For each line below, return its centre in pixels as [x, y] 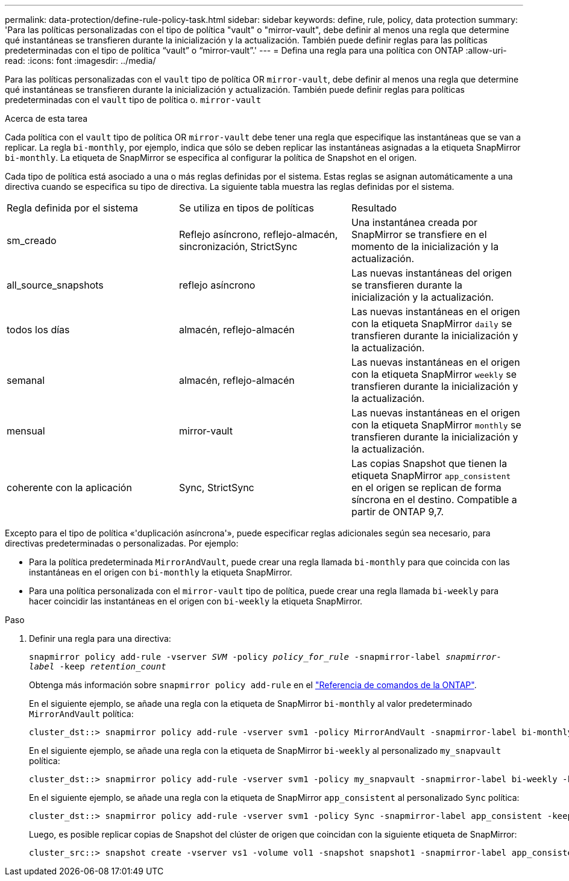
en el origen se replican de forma [426, 488]
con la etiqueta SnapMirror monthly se [436, 425]
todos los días [38, 330]
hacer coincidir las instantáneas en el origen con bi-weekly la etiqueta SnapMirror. [196, 601]
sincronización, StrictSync [238, 246]
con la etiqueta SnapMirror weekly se [434, 374]
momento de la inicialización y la [425, 246]
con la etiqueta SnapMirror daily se [432, 324]
